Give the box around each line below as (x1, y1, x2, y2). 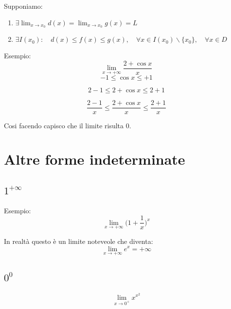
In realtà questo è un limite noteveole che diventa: (4, 236, 153, 246)
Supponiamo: (4, 1, 43, 11)
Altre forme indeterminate (4, 149, 185, 169)
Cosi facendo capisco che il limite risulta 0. (4, 120, 131, 131)
